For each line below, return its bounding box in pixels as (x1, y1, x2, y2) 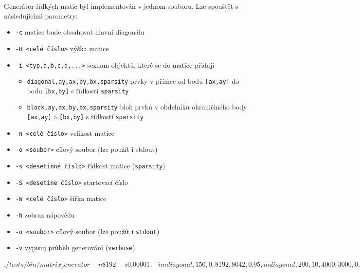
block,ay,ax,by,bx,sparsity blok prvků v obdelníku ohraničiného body (27, 102, 247, 112)
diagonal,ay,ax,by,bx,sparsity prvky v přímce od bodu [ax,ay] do (27, 76, 239, 86)
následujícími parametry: (4, 10, 78, 20)
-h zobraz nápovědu (15, 210, 75, 220)
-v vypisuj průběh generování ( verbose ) (15, 242, 135, 253)
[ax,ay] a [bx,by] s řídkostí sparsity (27, 111, 144, 122)
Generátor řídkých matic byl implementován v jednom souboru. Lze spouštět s (4, 1, 238, 11)
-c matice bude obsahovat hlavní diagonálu (15, 27, 144, 37)
